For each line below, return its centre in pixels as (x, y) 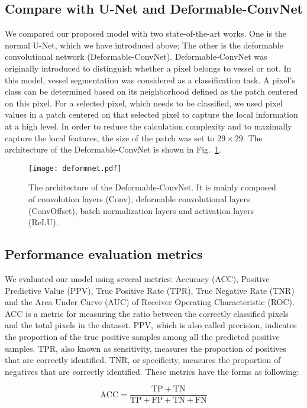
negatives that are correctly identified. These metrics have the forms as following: (152, 371)
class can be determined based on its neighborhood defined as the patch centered (151, 91)
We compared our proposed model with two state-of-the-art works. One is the (146, 33)
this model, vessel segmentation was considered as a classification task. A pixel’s (150, 80)
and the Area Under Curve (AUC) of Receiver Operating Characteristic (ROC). (150, 302)
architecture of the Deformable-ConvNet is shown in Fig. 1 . (113, 149)
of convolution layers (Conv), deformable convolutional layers (139, 198)
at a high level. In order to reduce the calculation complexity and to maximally (148, 126)
